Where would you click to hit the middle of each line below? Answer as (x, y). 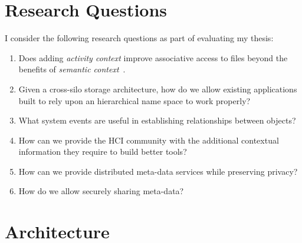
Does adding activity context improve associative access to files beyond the (153, 57)
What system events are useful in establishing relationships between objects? (157, 120)
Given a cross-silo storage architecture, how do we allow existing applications (158, 89)
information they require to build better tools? (103, 152)
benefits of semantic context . (72, 69)
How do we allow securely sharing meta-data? (101, 191)
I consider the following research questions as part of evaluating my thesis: (139, 38)
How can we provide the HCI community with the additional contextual (149, 140)
